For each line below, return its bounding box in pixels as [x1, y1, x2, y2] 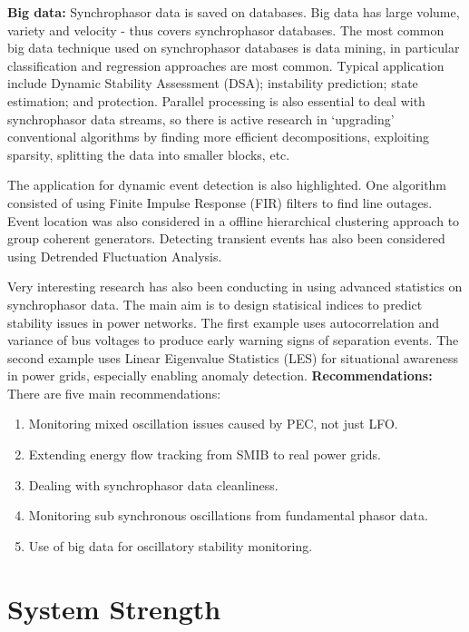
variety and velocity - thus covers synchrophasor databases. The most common [7, 20, 445, 39]
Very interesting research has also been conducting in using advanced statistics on [7, 277, 463, 296]
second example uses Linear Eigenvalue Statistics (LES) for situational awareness [7, 348, 458, 367]
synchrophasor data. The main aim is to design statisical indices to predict [7, 294, 423, 313]
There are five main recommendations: [7, 383, 221, 402]
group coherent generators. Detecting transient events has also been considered [7, 229, 445, 248]
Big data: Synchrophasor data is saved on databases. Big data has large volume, [7, 3, 460, 21]
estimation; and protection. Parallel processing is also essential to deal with [7, 91, 425, 110]
